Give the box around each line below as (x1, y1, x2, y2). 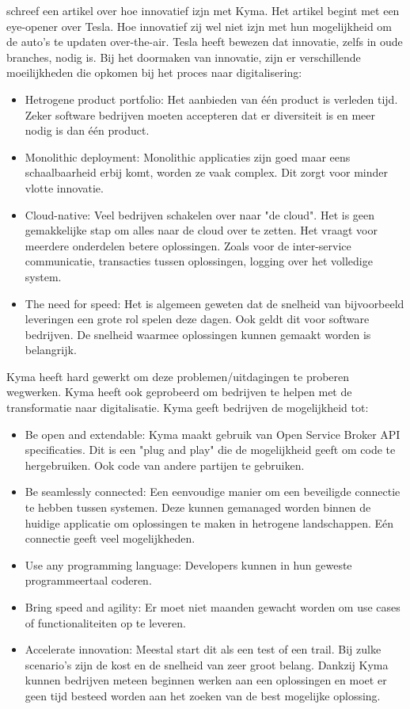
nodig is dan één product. (25, 122, 150, 139)
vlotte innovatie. (25, 179, 104, 196)
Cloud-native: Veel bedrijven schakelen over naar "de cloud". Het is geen (25, 206, 375, 223)
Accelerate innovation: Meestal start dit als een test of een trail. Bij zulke (25, 641, 382, 658)
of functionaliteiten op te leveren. (25, 614, 186, 631)
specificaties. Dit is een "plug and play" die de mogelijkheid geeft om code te (25, 441, 396, 458)
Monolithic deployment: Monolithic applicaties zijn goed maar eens (25, 148, 351, 165)
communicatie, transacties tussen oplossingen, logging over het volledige (25, 253, 373, 269)
